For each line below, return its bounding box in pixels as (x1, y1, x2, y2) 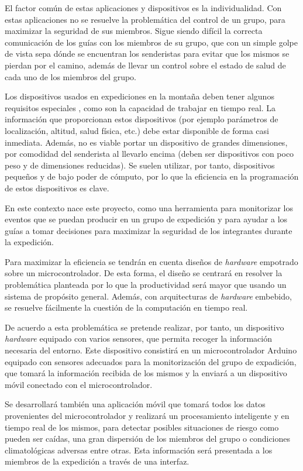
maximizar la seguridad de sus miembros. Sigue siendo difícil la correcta (5, 25, 263, 37)
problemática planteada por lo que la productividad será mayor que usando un (5, 279, 287, 291)
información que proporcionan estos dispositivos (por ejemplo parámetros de (5, 113, 278, 125)
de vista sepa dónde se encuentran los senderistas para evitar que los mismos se (5, 47, 290, 60)
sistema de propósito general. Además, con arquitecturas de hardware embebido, (5, 290, 292, 302)
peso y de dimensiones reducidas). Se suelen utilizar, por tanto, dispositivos (5, 159, 275, 171)
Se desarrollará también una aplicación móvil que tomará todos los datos (5, 398, 266, 410)
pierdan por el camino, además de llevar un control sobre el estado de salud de (5, 59, 286, 71)
